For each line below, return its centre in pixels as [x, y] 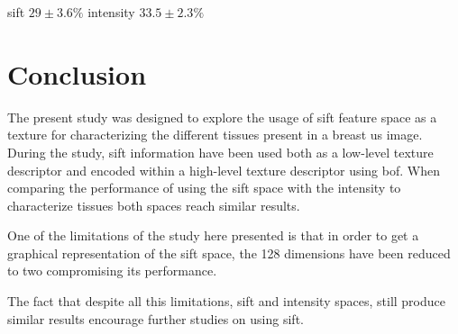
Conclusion [77, 73]
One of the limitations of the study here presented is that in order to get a [213, 235]
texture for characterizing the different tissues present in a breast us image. [215, 135]
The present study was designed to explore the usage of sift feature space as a [222, 117]
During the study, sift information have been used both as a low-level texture [220, 152]
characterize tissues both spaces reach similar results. [154, 205]
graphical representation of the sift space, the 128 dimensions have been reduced [229, 253]
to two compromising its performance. [112, 271]
